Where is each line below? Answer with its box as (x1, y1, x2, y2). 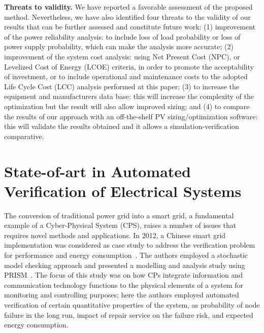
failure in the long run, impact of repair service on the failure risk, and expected (4, 309, 253, 320)
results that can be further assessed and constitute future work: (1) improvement (4, 21, 256, 32)
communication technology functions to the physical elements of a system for (4, 279, 243, 290)
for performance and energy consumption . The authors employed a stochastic (4, 250, 248, 260)
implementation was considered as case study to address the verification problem (4, 240, 255, 250)
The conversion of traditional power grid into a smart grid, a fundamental (4, 210, 234, 220)
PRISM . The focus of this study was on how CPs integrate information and (4, 270, 243, 280)
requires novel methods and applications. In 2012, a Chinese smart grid (4, 229, 226, 240)
